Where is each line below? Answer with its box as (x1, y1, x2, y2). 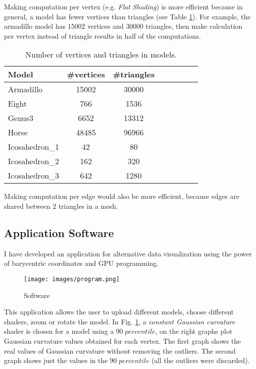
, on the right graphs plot (155, 326, 233, 336)
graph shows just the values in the (4, 355, 108, 366)
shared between (4, 200, 51, 211)
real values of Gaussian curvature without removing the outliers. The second (4, 345, 236, 356)
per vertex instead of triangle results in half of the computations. (4, 30, 201, 41)
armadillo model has (4, 21, 66, 31)
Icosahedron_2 (8, 155, 59, 167)
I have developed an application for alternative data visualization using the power (4, 248, 252, 258)
